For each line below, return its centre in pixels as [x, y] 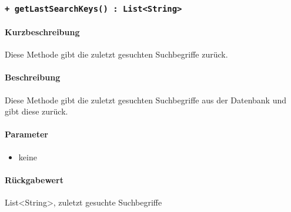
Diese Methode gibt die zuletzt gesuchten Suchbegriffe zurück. [116, 54]
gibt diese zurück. [36, 111]
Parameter [26, 134]
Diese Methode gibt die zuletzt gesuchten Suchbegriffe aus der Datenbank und [146, 100]
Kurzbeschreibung [42, 32]
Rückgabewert [34, 179]
